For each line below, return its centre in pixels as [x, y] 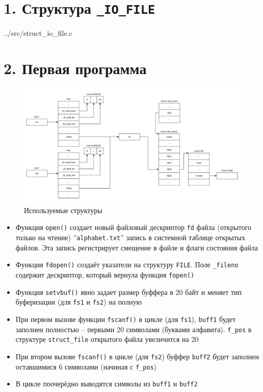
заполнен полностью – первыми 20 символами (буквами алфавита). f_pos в [134, 329]
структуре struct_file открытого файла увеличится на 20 [107, 339]
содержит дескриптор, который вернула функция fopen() [105, 274]
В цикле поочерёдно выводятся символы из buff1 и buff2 [107, 384]
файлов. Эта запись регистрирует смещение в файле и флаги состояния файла [137, 247]
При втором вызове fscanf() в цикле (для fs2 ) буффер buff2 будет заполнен [137, 356]
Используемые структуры [63, 210]
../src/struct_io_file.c [38, 33]
